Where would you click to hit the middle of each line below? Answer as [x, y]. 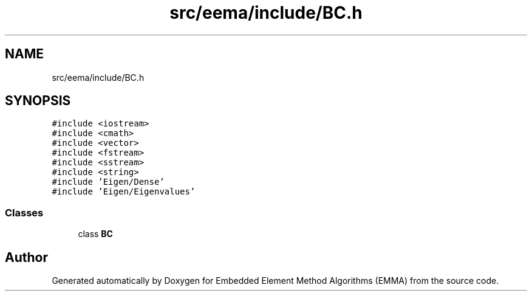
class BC [95, 234]
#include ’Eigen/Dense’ [108, 182]
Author [26, 257]
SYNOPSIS [38, 101]
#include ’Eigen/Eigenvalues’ [124, 192]
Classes [24, 212]
